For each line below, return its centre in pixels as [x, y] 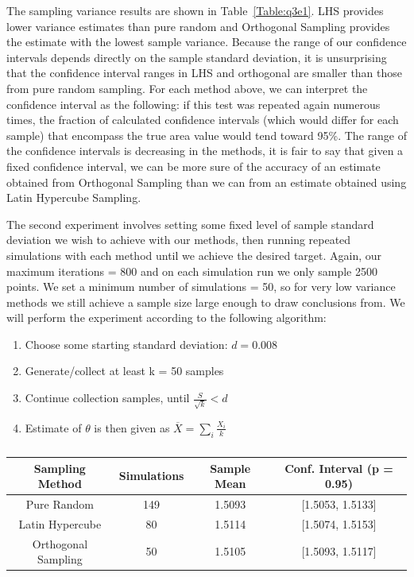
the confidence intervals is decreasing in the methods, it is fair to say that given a [205, 151]
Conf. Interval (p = [339, 468]
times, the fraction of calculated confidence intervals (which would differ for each [203, 120]
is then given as [132, 427]
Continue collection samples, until [107, 398]
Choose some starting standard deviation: [126, 344]
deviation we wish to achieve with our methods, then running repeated [179, 240]
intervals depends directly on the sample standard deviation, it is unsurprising [197, 57]
